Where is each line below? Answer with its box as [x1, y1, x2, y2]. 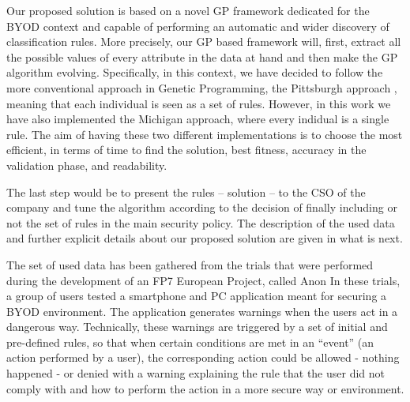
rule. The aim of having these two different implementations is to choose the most [6, 126, 403, 142]
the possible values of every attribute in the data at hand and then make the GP [6, 48, 398, 65]
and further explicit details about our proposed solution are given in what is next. [6, 230, 403, 246]
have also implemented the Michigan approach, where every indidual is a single [6, 111, 389, 127]
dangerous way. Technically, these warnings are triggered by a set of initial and [6, 318, 388, 335]
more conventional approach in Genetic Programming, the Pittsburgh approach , [6, 79, 397, 96]
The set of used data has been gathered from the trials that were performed [6, 256, 374, 272]
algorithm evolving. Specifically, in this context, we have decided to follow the [6, 64, 383, 81]
